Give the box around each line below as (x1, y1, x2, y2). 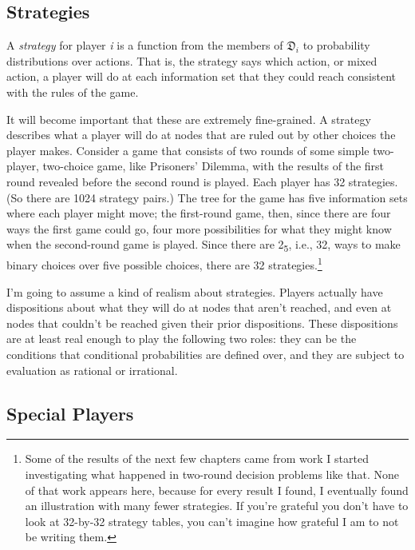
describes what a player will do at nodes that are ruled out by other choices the (6, 126, 396, 143)
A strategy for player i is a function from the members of (6, 37, 283, 54)
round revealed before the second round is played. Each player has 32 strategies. (6, 173, 398, 189)
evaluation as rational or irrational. (6, 361, 178, 378)
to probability (302, 37, 370, 54)
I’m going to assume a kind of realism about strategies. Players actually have (6, 283, 383, 300)
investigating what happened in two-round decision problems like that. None (25, 466, 399, 483)
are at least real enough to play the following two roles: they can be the (6, 330, 357, 347)
